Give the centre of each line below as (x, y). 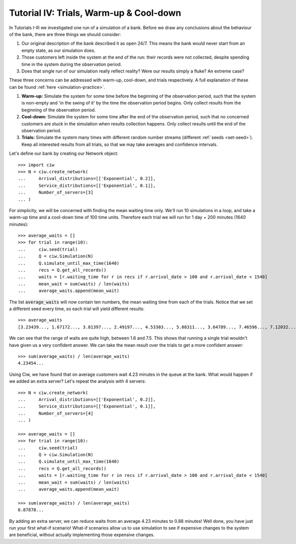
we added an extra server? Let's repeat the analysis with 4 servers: (77, 381)
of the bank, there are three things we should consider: (65, 34)
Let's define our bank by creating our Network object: (64, 153)
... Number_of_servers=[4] (56, 413)
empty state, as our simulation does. (58, 50)
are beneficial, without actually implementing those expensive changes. (82, 535)
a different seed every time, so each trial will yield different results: (77, 309)
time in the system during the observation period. (72, 64)
